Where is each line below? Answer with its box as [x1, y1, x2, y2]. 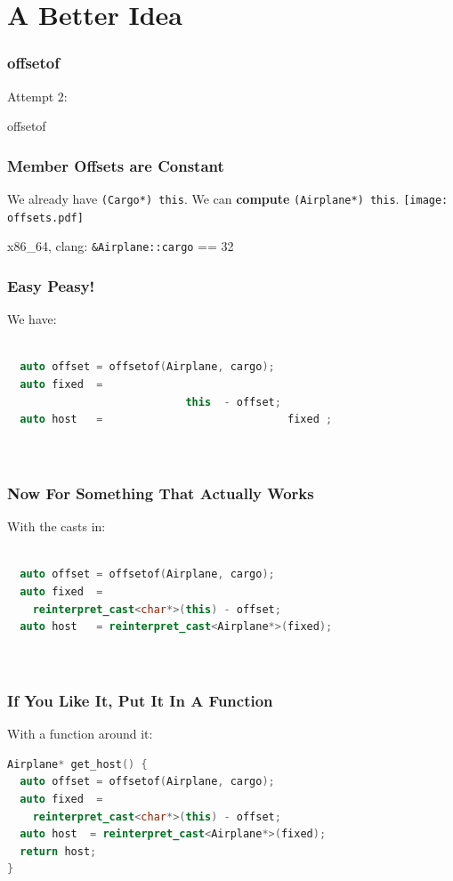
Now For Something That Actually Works [7, 481, 314, 504]
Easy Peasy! [7, 274, 95, 296]
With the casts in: [7, 517, 106, 536]
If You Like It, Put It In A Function [7, 689, 273, 711]
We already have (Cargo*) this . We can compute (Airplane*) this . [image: [7, 190, 449, 207]
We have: [7, 310, 57, 328]
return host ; [20, 845, 97, 858]
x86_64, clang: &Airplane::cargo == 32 [7, 237, 234, 255]
